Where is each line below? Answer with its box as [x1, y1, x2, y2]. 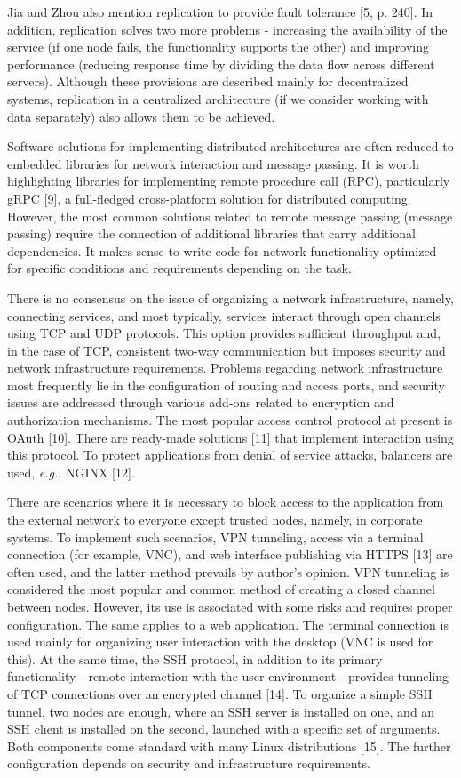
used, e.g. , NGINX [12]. [7, 462, 135, 481]
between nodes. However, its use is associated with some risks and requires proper [7, 598, 453, 615]
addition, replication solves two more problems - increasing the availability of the [7, 20, 448, 38]
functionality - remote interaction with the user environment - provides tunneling [7, 667, 449, 686]
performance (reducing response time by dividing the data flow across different [7, 54, 435, 73]
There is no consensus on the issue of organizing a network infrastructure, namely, [7, 288, 454, 307]
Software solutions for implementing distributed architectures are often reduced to [7, 137, 454, 156]
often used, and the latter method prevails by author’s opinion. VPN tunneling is [7, 562, 449, 581]
